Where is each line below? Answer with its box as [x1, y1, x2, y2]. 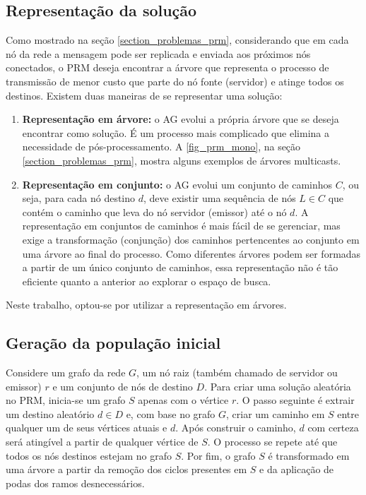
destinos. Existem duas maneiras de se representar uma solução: [6, 88, 283, 102]
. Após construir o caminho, [175, 420, 296, 435]
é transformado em [268, 448, 350, 463]
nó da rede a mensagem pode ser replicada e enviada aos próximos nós [6, 46, 311, 61]
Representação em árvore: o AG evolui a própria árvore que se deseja [22, 112, 339, 126]
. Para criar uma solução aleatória [204, 378, 351, 393]
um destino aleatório [6, 406, 95, 421]
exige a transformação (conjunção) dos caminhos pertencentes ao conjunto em [22, 232, 360, 246]
